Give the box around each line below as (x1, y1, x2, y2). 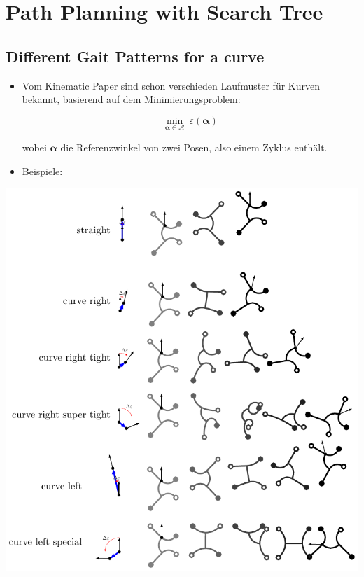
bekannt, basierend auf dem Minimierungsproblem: (22, 92, 241, 106)
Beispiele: (22, 163, 63, 178)
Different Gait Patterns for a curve (6, 45, 265, 67)
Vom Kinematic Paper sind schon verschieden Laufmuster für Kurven (22, 78, 320, 92)
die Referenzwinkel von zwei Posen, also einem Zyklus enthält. (60, 139, 328, 154)
